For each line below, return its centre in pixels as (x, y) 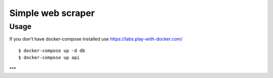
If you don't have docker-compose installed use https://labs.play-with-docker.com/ (96, 39)
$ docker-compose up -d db (52, 50)
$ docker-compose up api (49, 58)
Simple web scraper (52, 13)
